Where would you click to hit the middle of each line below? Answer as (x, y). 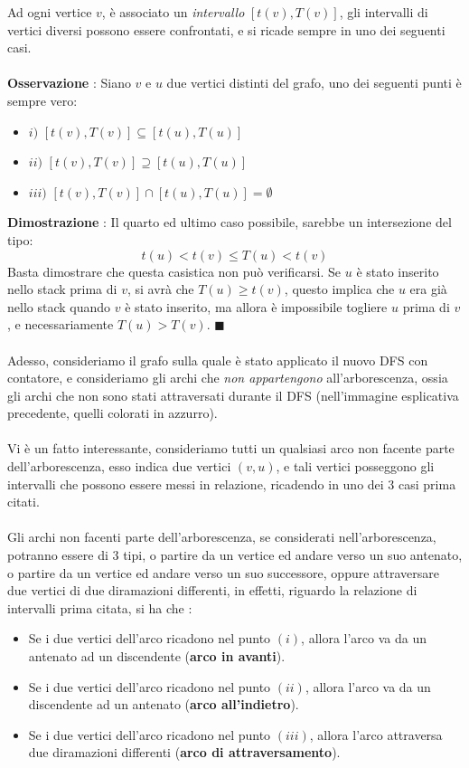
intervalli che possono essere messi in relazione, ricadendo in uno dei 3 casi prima (232, 484)
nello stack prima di (62, 289)
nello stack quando (59, 306)
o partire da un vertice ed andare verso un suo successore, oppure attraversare (223, 572)
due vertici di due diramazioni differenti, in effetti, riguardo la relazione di (212, 590)
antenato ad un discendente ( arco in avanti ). (157, 656)
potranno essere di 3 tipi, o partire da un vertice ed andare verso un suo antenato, (235, 555)
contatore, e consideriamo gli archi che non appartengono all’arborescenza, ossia (228, 378)
